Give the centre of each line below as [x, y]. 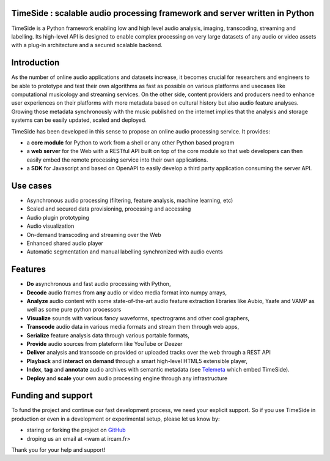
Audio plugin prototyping [58, 217]
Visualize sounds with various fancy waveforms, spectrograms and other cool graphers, [138, 318]
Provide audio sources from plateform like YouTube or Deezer [105, 344]
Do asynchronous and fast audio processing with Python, [99, 284]
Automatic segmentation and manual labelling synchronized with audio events [125, 252]
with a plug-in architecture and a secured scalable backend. [87, 45]
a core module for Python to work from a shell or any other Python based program [130, 142]
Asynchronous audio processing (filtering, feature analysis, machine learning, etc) [130, 201]
